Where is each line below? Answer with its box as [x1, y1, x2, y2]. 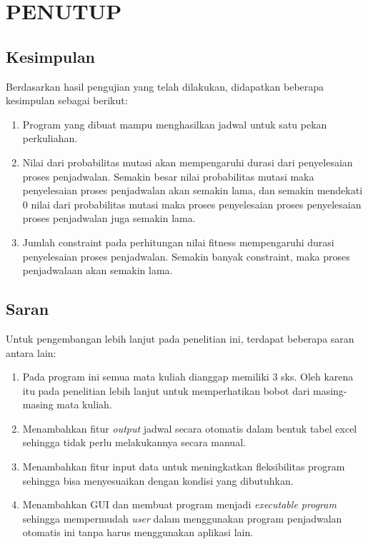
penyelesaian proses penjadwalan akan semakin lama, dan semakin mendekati [22, 183, 363, 198]
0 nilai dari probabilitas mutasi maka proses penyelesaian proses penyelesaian [22, 196, 362, 211]
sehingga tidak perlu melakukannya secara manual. [22, 435, 246, 450]
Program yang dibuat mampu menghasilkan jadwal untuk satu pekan [22, 116, 327, 131]
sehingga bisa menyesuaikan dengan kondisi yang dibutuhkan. [22, 473, 294, 488]
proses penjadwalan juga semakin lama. [22, 211, 196, 226]
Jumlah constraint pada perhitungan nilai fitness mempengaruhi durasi [22, 234, 334, 249]
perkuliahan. [22, 131, 78, 146]
